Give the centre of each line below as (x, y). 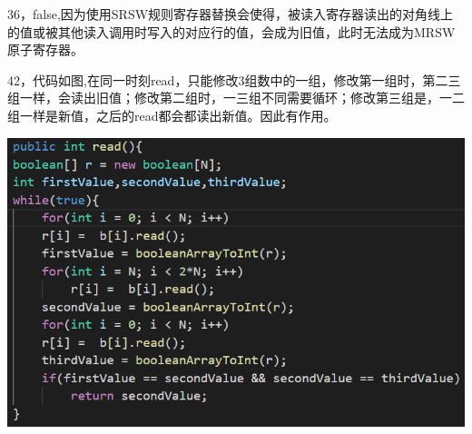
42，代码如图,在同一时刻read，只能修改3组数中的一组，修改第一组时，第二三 (234, 79)
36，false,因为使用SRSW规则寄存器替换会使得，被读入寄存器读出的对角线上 (231, 14)
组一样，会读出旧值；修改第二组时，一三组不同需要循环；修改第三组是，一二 (236, 98)
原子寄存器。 (45, 49)
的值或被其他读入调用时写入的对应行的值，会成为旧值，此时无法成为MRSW (231, 31)
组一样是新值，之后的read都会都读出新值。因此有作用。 (172, 115)
